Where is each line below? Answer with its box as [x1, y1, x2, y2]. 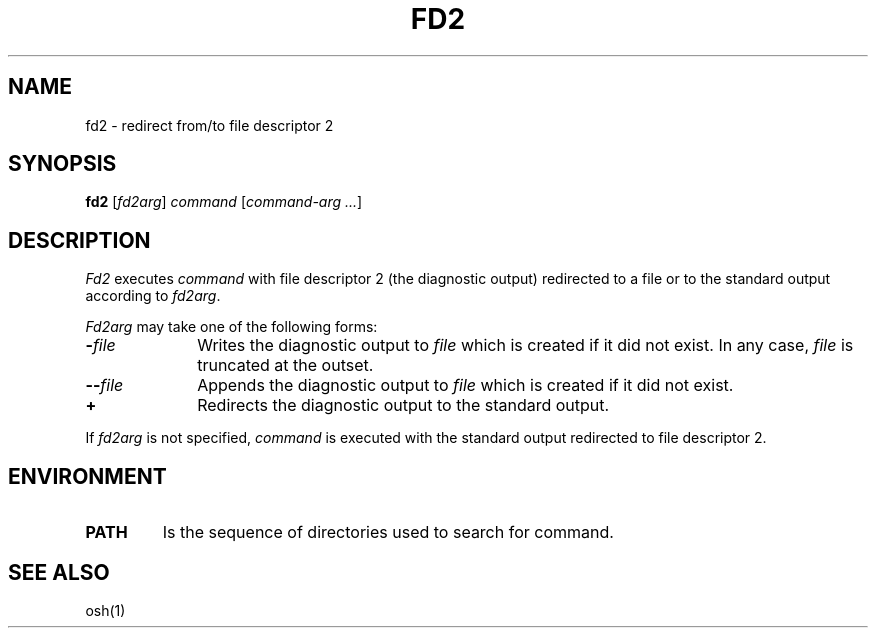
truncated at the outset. [197, 355, 374, 376]
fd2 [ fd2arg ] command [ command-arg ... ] [85, 193, 363, 211]
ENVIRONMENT [8, 463, 167, 489]
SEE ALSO [8, 559, 110, 585]
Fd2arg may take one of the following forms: [85, 318, 378, 336]
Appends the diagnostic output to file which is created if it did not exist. [197, 375, 734, 396]
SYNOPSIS [8, 151, 117, 177]
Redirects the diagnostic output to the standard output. [197, 395, 610, 416]
